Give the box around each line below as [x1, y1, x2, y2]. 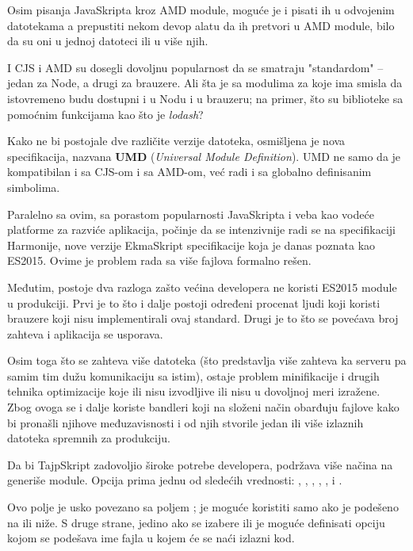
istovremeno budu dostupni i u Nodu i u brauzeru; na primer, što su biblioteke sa [7, 90, 403, 106]
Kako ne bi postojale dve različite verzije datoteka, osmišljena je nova [7, 132, 346, 149]
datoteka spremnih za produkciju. [7, 430, 170, 446]
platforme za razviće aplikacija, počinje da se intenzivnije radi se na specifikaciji [7, 221, 396, 238]
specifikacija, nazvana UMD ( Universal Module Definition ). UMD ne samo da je [7, 147, 401, 164]
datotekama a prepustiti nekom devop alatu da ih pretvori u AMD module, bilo [7, 17, 395, 33]
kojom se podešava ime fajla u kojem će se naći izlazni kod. [7, 530, 295, 546]
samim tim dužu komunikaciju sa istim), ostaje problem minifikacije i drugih [7, 367, 380, 384]
